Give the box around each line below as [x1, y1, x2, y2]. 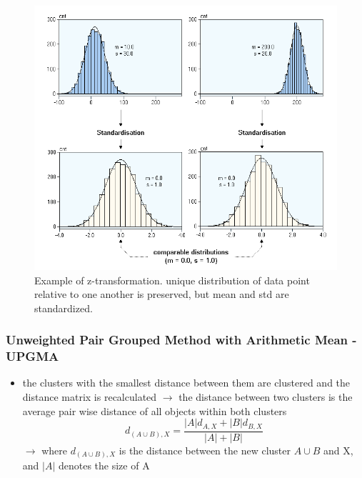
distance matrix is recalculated [22, 389, 157, 404]
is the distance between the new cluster [119, 442, 291, 457]
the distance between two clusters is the [179, 389, 353, 404]
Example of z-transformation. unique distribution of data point [34, 272, 310, 287]
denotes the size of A [58, 458, 150, 473]
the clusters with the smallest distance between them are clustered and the [22, 375, 351, 390]
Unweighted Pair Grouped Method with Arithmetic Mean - [6, 331, 357, 349]
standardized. [34, 300, 93, 315]
